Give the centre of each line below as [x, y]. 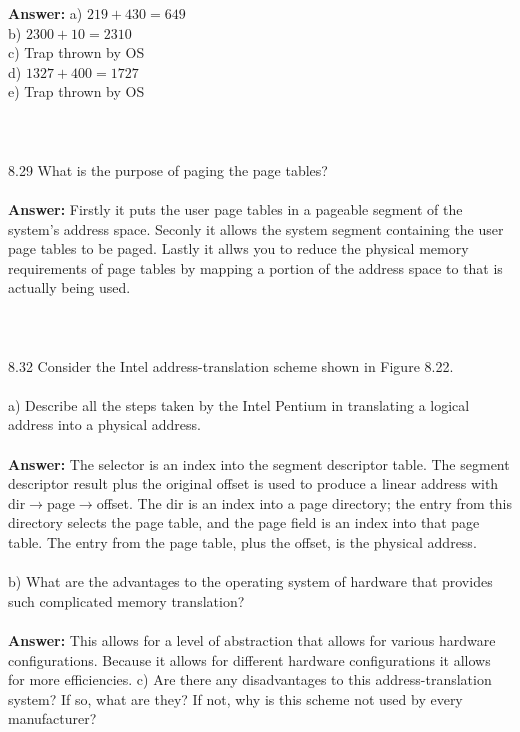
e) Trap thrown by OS [76, 91]
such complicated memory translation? [126, 600]
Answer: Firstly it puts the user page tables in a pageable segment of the [235, 208]
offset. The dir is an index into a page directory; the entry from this [304, 502]
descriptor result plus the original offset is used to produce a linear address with [253, 483]
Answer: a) [45, 13]
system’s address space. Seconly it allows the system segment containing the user [256, 228]
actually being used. [69, 287]
